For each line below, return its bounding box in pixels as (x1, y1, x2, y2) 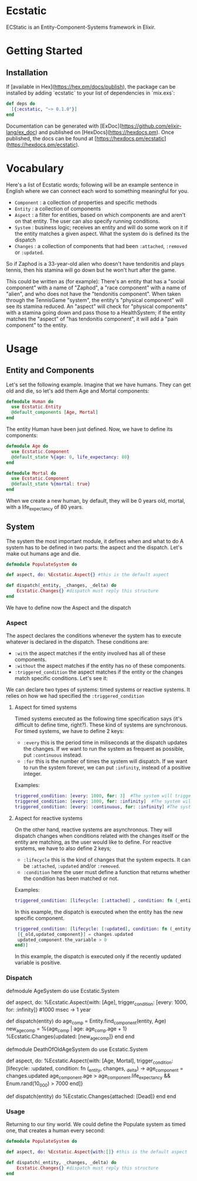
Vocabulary (6, 162, 64, 175)
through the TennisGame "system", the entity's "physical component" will (6, 296, 184, 303)
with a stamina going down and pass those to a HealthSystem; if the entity (6, 309, 186, 316)
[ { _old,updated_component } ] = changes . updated (17, 931, 134, 937)
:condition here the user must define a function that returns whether (23, 868, 191, 875)
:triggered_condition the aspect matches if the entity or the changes (14, 668, 184, 675)
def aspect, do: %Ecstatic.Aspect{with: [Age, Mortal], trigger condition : (6, 1057, 174, 1065)
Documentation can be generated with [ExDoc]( (6, 122, 122, 129)
